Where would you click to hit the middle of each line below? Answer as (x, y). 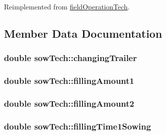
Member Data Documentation (83, 33)
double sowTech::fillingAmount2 (69, 103)
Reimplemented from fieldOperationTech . (67, 6)
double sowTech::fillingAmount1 (69, 81)
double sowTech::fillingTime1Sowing (78, 126)
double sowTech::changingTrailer (71, 58)
